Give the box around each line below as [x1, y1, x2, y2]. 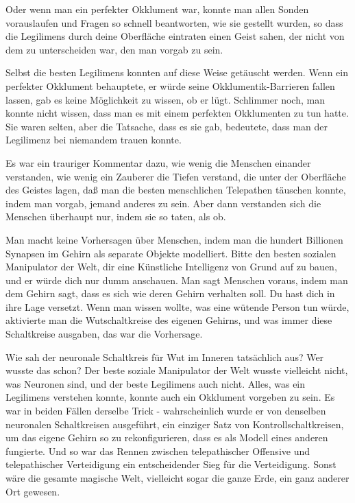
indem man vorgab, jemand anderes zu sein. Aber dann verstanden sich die [5, 196, 321, 210]
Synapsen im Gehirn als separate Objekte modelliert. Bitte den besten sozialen [5, 246, 336, 260]
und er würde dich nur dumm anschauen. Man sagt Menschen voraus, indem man [5, 272, 348, 287]
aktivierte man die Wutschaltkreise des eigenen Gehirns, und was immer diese [5, 313, 332, 327]
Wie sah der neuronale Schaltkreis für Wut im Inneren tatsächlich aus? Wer [5, 349, 324, 364]
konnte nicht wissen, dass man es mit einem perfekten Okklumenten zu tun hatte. [5, 106, 349, 120]
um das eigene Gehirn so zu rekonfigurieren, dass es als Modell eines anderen [5, 430, 328, 445]
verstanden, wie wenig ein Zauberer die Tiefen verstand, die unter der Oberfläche [5, 169, 346, 183]
